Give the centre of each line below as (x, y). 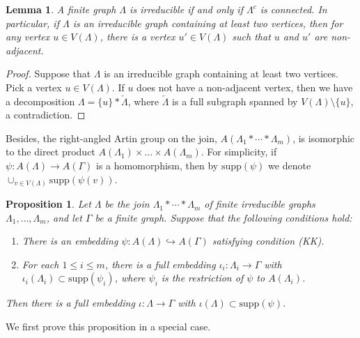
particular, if (32, 23)
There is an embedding (70, 241)
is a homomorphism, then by (157, 165)
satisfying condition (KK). (268, 241)
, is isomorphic (324, 138)
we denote (290, 165)
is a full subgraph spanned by (235, 101)
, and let (64, 217)
